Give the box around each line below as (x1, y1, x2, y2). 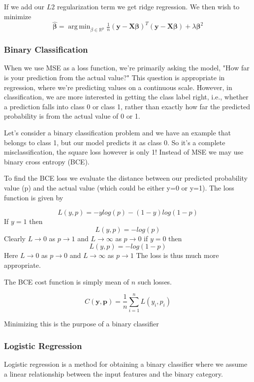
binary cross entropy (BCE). (4, 156, 90, 166)
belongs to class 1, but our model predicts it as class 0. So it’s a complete (4, 137, 225, 147)
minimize (4, 11, 32, 21)
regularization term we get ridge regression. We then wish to (57, 1, 240, 11)
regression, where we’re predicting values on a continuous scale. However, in (4, 82, 232, 92)
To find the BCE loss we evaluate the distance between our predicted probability (4, 173, 248, 183)
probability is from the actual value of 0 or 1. (4, 111, 140, 121)
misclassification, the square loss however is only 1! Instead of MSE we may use (4, 147, 244, 157)
